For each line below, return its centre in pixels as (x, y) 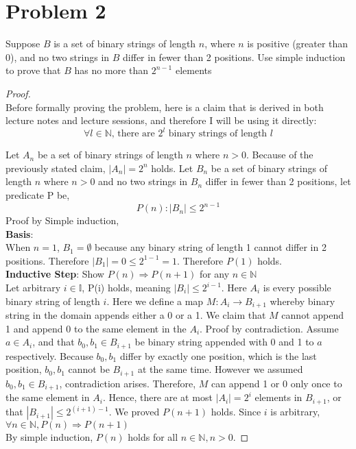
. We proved (134, 412)
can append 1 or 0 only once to (277, 383)
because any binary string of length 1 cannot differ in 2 (211, 247)
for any (214, 274)
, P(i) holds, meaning (126, 288)
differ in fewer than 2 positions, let (278, 181)
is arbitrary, (295, 412)
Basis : (20, 233)
